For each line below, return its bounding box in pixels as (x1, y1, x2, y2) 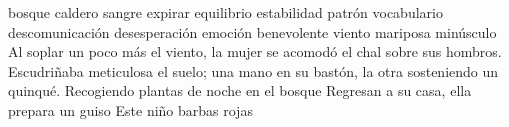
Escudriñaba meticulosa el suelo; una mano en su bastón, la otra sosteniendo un (8, 60, 499, 81)
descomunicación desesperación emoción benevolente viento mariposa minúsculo (8, 21, 497, 42)
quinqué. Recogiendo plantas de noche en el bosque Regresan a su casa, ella (8, 80, 472, 101)
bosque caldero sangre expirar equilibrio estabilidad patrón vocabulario (8, 2, 443, 22)
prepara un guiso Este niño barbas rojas (8, 99, 253, 120)
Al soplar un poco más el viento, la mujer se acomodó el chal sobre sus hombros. (8, 41, 502, 62)
